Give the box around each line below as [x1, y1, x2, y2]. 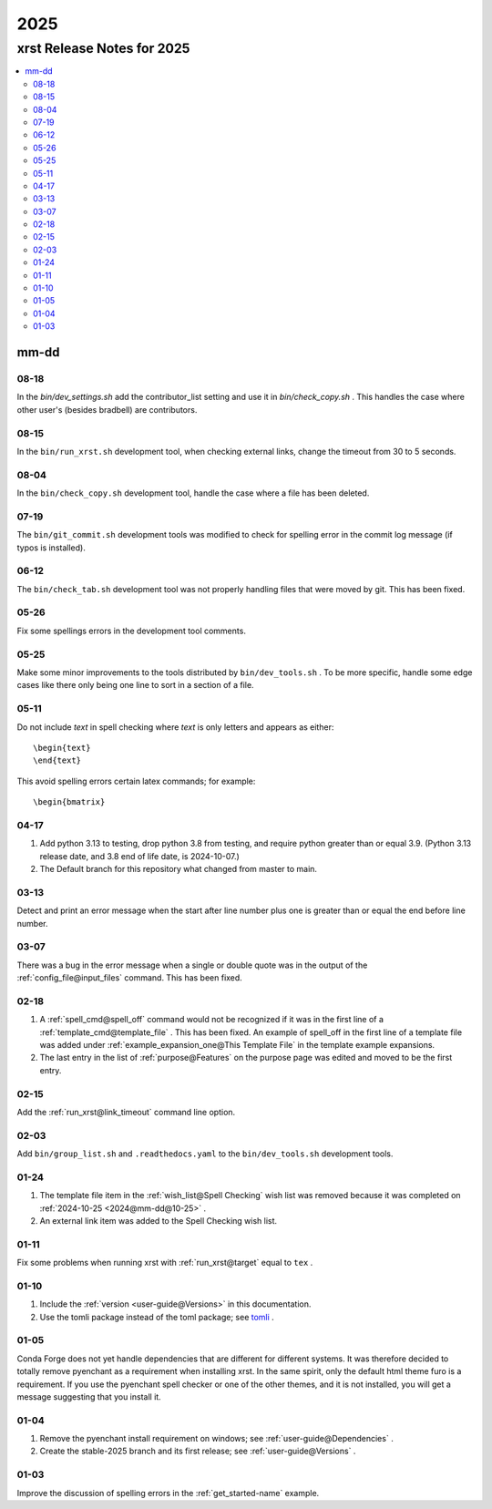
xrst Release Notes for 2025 [16, 40, 190, 56]
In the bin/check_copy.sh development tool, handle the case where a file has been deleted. [16, 488, 370, 498]
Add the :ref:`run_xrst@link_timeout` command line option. [16, 1106, 236, 1117]
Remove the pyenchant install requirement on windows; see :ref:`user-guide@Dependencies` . [39, 1433, 394, 1444]
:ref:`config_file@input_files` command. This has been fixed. [16, 972, 243, 983]
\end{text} [33, 755, 82, 765]
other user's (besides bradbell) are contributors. [16, 404, 198, 415]
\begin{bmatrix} [33, 797, 106, 807]
